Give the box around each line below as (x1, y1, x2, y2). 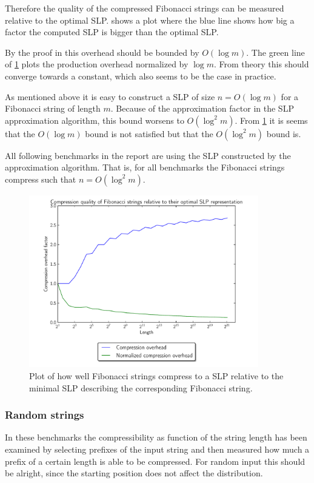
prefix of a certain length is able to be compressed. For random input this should (5, 454, 306, 467)
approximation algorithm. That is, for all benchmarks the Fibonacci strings (5, 161, 285, 174)
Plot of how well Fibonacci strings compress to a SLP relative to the (29, 369, 284, 382)
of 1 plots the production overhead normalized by (5, 58, 189, 70)
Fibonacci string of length (5, 102, 101, 115)
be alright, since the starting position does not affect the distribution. (5, 467, 263, 479)
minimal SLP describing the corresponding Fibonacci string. (29, 381, 253, 394)
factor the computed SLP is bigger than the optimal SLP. (5, 25, 219, 38)
